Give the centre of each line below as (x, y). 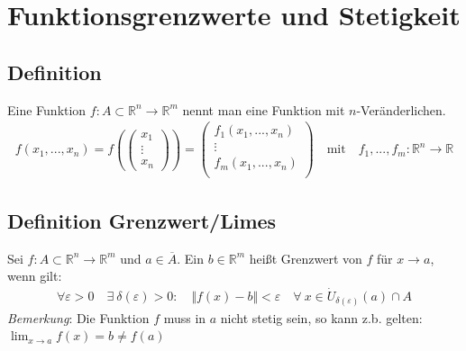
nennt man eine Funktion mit (264, 109)
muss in (185, 317)
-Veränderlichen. (401, 109)
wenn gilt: (35, 276)
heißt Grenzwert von (306, 258)
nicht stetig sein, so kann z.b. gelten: (321, 317)
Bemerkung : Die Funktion (78, 317)
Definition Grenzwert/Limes (142, 220)
